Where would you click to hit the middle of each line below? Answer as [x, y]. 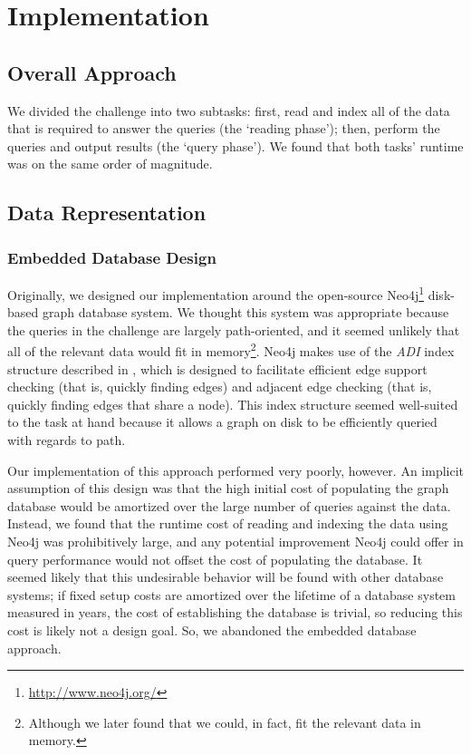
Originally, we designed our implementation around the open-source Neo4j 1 [216, 293]
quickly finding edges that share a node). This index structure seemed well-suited [233, 404]
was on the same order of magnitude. [110, 164]
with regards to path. [67, 440]
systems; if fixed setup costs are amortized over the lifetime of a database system [231, 594]
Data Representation [107, 213]
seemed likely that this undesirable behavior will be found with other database [226, 577]
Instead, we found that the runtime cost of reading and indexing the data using [228, 523]
